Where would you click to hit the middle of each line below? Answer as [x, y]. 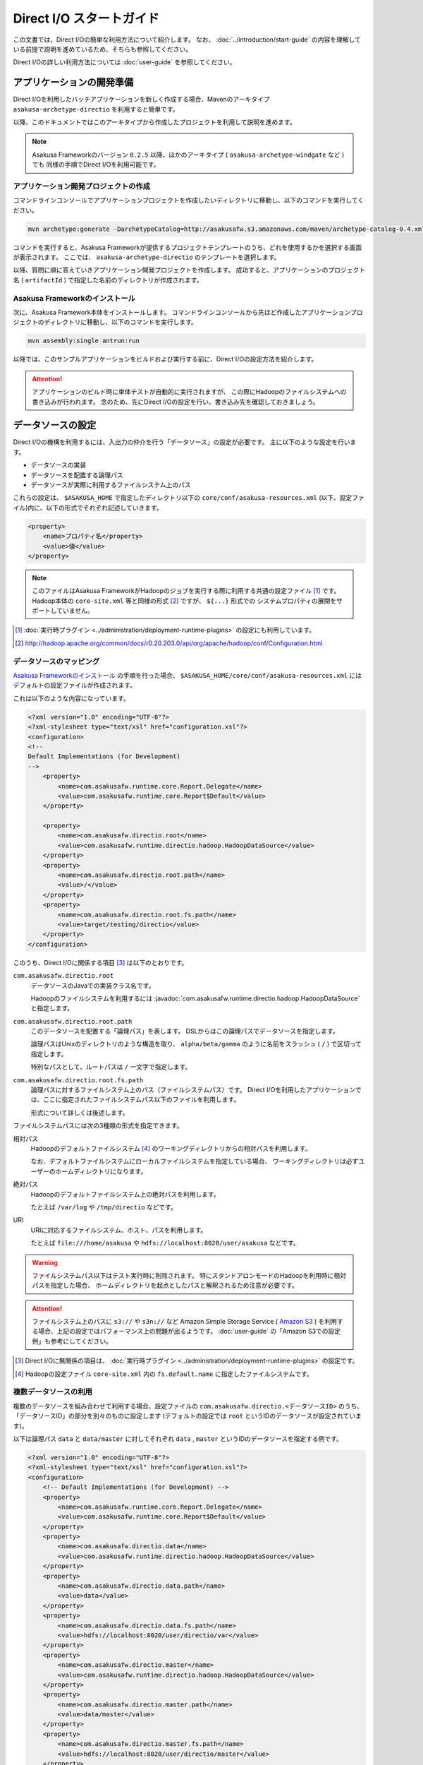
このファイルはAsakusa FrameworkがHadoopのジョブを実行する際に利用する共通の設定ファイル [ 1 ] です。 [186, 591]
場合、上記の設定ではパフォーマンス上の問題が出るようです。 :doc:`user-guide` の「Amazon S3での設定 [189, 1332]
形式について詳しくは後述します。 [80, 1113]
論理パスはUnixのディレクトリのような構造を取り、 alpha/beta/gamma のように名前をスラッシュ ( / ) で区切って [196, 1044]
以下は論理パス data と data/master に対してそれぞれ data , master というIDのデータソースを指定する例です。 [178, 1438]
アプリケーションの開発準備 [73, 82]
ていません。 [75, 611]
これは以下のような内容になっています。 [71, 698]
